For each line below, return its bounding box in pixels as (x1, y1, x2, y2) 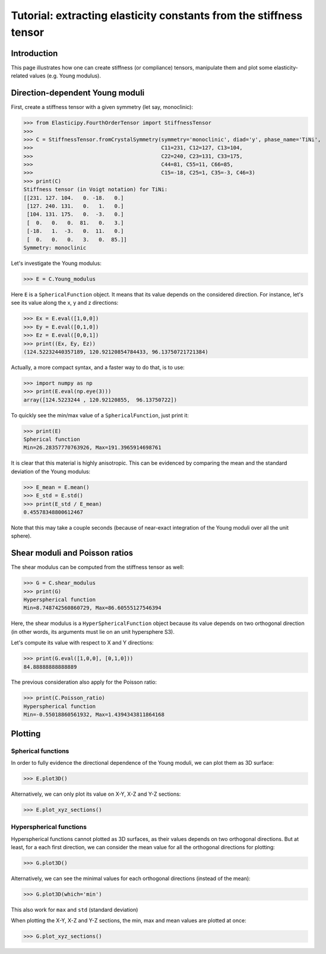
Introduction (11, 48, 58, 58)
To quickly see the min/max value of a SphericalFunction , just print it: (11, 411, 189, 419)
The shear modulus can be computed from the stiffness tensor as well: (11, 564, 184, 571)
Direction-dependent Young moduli (11, 88, 145, 98)
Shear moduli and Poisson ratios (11, 548, 134, 558)
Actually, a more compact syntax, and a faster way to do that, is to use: (11, 364, 185, 371)
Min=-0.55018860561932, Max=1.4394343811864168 (23, 711, 164, 718)
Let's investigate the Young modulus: (11, 259, 102, 267)
